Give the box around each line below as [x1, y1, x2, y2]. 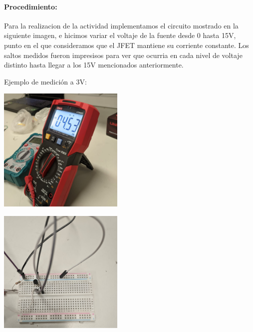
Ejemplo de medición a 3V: [4, 76, 87, 86]
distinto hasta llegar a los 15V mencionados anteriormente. [4, 59, 184, 70]
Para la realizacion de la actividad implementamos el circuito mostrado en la [4, 20, 239, 30]
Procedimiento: [4, 1, 57, 11]
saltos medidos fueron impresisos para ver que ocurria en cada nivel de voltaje [4, 49, 243, 60]
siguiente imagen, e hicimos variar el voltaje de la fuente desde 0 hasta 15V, [4, 30, 236, 40]
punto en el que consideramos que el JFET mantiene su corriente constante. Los [4, 39, 249, 50]
